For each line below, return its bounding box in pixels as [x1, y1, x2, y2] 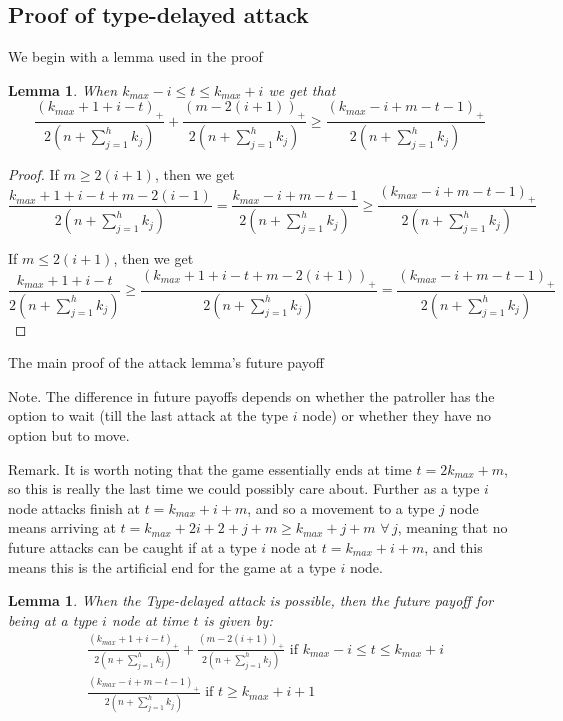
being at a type [8, 609, 98, 630]
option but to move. [8, 424, 130, 445]
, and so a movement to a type [247, 497, 435, 518]
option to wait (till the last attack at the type [8, 405, 289, 426]
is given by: [203, 609, 273, 630]
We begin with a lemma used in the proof [8, 46, 263, 67]
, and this [424, 536, 483, 557]
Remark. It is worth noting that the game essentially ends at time [8, 458, 412, 479]
